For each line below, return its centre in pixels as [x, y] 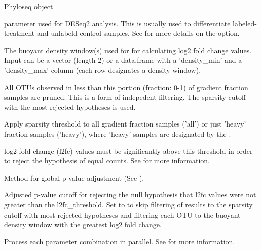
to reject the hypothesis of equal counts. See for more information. [107, 161]
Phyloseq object [29, 6]
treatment [20, 33]
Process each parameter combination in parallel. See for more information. [120, 241]
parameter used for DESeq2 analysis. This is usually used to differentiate [117, 23]
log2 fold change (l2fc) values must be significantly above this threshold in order [128, 151]
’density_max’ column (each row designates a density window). [103, 70]
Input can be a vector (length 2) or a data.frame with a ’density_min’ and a [123, 60]
